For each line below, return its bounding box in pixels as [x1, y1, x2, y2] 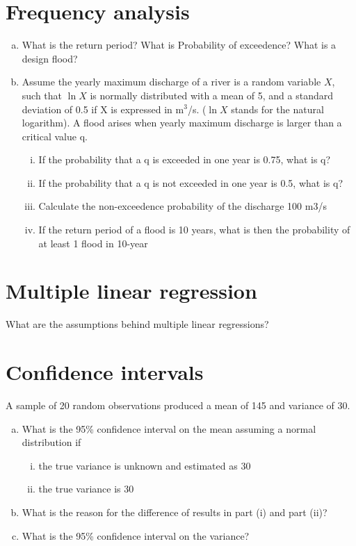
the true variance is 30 [38, 481, 134, 496]
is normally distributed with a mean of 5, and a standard [90, 88, 334, 102]
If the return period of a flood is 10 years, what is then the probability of [38, 222, 350, 237]
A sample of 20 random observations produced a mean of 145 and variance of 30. [6, 398, 350, 413]
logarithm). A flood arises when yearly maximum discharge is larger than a [22, 115, 342, 130]
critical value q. [22, 129, 88, 143]
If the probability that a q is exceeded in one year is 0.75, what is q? [38, 152, 331, 167]
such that [22, 88, 63, 102]
